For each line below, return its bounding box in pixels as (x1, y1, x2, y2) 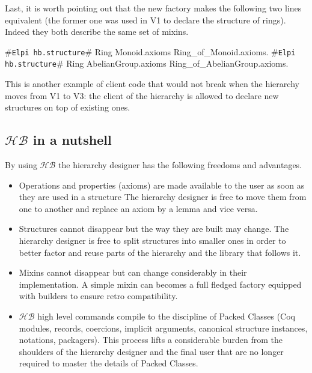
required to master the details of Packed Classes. (19, 357, 198, 369)
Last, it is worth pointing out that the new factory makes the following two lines (5, 2, 302, 14)
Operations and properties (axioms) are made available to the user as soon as (19, 178, 305, 191)
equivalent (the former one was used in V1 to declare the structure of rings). (5, 13, 286, 26)
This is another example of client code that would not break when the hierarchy (5, 77, 299, 90)
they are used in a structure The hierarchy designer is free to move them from (19, 190, 307, 203)
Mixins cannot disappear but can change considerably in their (19, 266, 247, 279)
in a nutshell (32, 130, 112, 149)
